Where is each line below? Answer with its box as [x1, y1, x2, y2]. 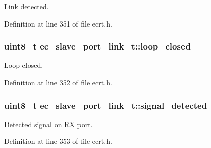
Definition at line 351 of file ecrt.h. [4, 18, 112, 29]
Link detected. [4, 1, 49, 11]
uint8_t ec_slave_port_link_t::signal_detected [4, 98, 207, 111]
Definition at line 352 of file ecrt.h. [4, 77, 112, 87]
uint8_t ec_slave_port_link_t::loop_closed [4, 40, 191, 53]
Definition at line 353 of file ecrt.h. [4, 136, 112, 146]
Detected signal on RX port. [4, 118, 93, 129]
